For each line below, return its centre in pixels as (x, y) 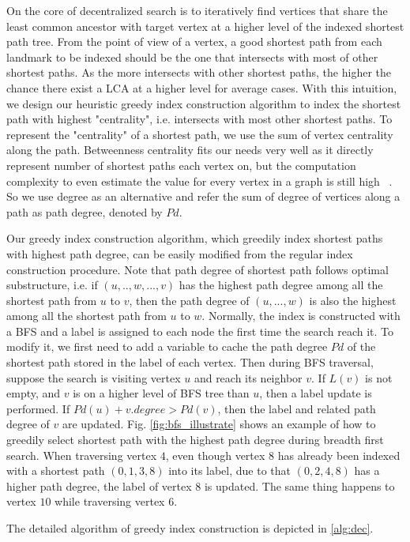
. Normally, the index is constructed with (301, 316)
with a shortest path (56, 470)
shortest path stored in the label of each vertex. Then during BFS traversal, (190, 362)
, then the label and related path (297, 408)
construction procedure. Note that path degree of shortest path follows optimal (197, 269)
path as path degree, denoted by (85, 211)
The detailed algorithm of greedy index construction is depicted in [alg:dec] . (190, 528)
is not (379, 377)
